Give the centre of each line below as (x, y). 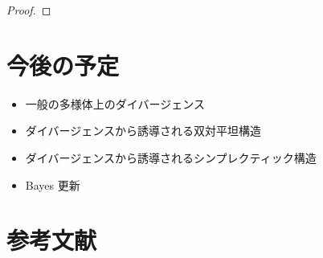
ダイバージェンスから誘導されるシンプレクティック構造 (171, 157)
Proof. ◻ (29, 10)
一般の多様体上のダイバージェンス (115, 103)
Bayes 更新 (53, 184)
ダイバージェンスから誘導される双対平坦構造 (143, 131)
